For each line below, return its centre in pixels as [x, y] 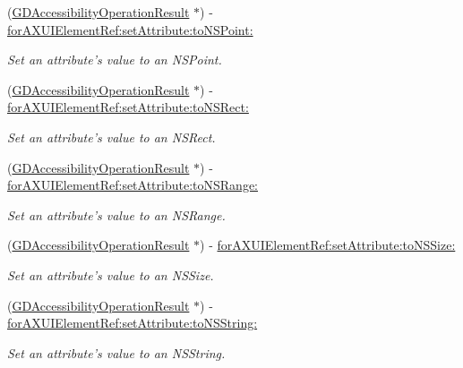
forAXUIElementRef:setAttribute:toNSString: [133, 323]
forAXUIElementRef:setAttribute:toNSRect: [128, 107]
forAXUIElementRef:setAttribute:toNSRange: [133, 185]
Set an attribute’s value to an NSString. [116, 352]
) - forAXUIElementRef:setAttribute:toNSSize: [328, 245]
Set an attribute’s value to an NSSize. [111, 274]
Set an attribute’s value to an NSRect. [111, 137]
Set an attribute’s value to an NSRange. [116, 214]
